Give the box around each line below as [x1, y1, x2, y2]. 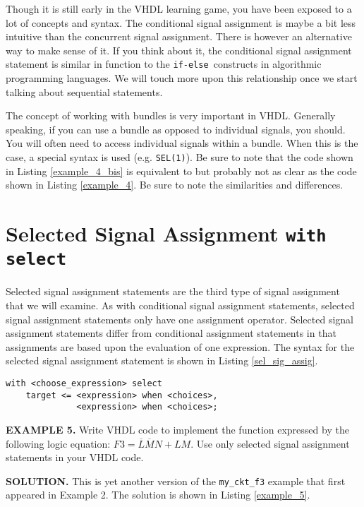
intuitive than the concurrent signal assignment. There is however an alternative [6, 29, 352, 44]
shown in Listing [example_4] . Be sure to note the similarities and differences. [6, 177, 344, 192]
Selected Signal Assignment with [6, 219, 327, 248]
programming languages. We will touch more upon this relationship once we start [6, 71, 358, 85]
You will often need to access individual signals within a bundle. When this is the [6, 136, 358, 150]
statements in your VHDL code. [6, 450, 144, 465]
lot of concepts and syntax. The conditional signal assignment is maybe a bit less [6, 15, 356, 30]
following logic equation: [6, 436, 111, 451]
